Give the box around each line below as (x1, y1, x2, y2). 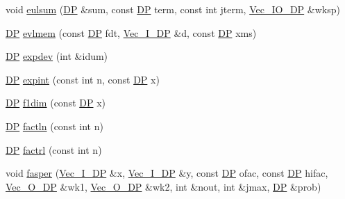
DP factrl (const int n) (6, 142, 102, 157)
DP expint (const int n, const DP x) (6, 72, 160, 86)
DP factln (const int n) (6, 118, 103, 133)
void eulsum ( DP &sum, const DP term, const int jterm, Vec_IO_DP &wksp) (6, 2, 340, 16)
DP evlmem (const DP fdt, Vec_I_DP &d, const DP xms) (6, 25, 257, 40)
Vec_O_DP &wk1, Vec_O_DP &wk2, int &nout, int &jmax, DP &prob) (6, 179, 321, 193)
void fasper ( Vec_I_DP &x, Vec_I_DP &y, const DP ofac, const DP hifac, (6, 166, 328, 180)
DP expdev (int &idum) (6, 49, 108, 63)
